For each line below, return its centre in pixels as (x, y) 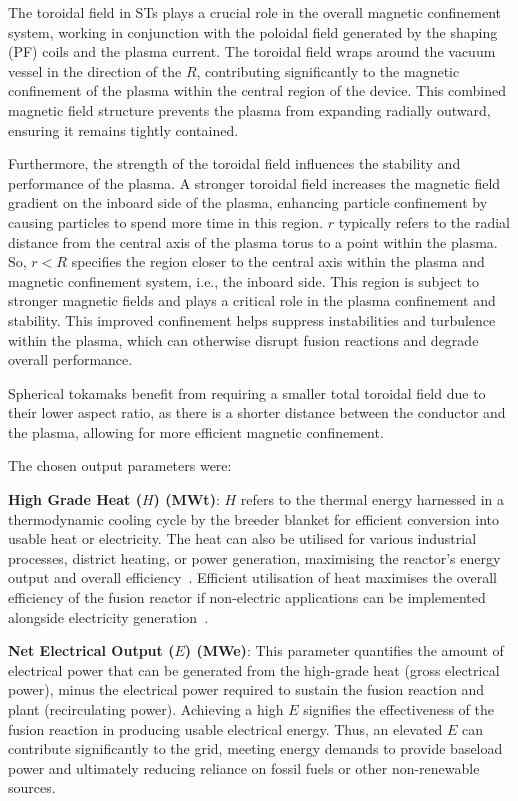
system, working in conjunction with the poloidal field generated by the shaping (253, 31)
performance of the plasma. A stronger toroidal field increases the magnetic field (254, 182)
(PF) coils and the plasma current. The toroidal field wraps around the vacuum (252, 51)
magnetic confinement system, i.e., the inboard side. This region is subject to (244, 280)
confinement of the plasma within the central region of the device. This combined (257, 90)
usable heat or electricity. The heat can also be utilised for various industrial (242, 538)
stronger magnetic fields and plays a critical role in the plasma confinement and (252, 300)
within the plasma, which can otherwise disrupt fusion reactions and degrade (243, 339)
